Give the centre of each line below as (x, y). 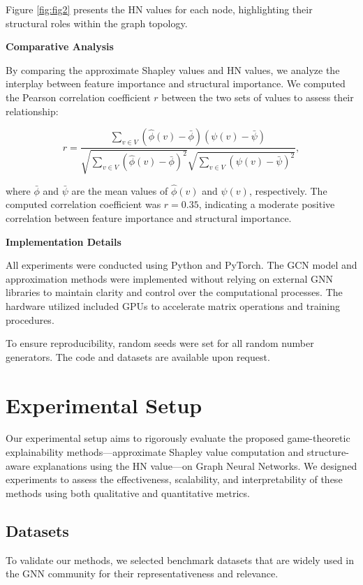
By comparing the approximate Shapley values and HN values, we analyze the (173, 69)
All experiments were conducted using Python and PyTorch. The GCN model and (181, 265)
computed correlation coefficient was (83, 204)
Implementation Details (64, 241)
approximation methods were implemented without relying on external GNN (169, 278)
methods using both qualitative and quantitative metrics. (128, 493)
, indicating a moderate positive (267, 204)
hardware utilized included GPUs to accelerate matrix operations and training (173, 305)
